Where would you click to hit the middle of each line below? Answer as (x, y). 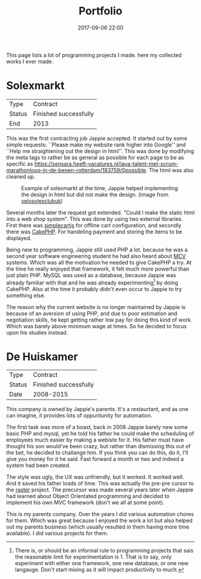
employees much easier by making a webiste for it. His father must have (95, 440)
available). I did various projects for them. (57, 533)
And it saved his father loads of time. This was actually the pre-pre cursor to (100, 484)
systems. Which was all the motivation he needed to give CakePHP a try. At (99, 262)
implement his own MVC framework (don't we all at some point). (85, 503)
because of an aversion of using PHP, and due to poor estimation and (92, 313)
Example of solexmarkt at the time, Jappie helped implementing (100, 188)
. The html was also (170, 170)
